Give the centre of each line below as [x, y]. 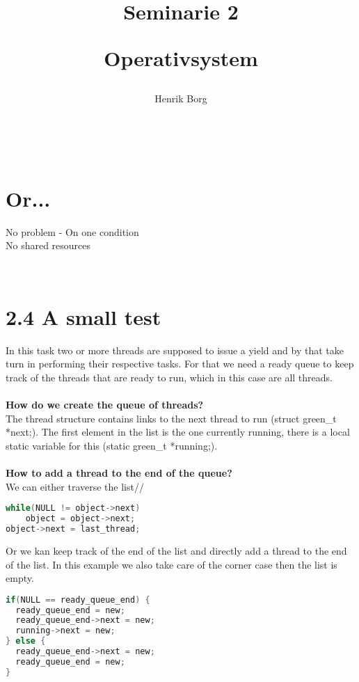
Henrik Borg [181, 98]
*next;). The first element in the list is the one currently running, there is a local [178, 432]
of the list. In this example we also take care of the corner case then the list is [171, 564]
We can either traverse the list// [75, 486]
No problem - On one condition [72, 231]
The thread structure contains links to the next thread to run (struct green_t [171, 418]
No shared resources [48, 245]
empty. [20, 578]
